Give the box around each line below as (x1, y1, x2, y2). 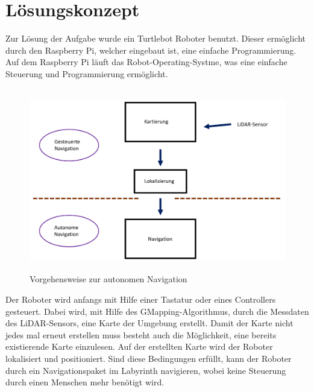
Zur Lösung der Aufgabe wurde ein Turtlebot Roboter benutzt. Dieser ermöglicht (5, 32, 306, 45)
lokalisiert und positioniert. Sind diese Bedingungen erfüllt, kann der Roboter (5, 352, 292, 365)
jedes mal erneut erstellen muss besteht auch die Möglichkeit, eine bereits (5, 328, 277, 341)
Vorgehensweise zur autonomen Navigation (30, 273, 187, 285)
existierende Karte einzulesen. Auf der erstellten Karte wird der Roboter (5, 340, 273, 353)
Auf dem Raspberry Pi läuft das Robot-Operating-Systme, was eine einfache (5, 55, 287, 68)
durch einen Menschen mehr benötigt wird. (5, 376, 165, 388)
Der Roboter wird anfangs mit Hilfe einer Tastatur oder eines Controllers (5, 293, 276, 306)
